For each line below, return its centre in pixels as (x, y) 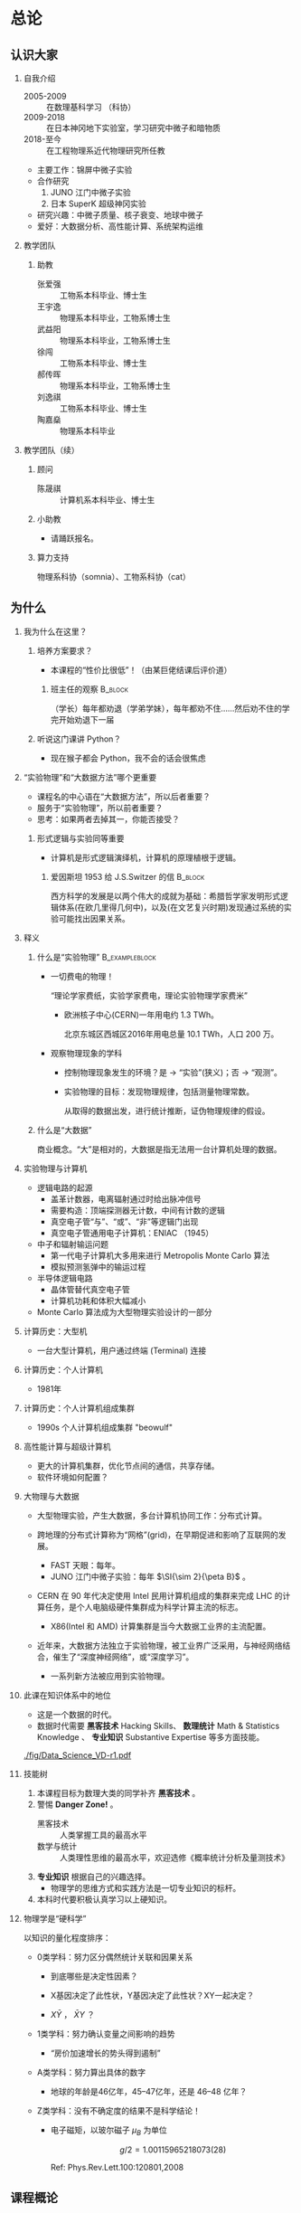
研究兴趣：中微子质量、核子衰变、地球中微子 (120, 215)
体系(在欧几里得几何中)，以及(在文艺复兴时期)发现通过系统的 (171, 907)
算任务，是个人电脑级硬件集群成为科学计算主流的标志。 (140, 1607)
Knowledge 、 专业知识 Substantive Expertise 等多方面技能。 (150, 1736)
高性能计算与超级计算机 (67, 1446)
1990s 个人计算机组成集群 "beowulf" (104, 1427)
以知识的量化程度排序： (67, 1937)
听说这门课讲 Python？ (79, 739)
